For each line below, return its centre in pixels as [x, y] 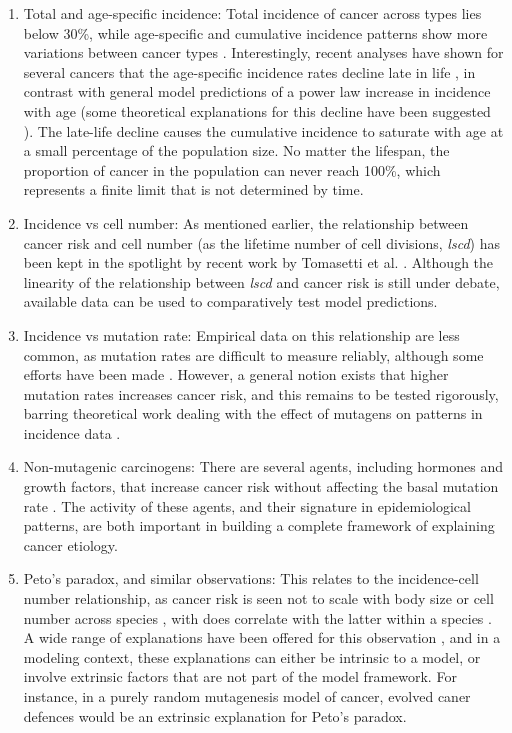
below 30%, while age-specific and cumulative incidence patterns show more [255, 32]
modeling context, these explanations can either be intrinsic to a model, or [252, 656]
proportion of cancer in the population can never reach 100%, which [232, 169]
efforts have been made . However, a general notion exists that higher [236, 374]
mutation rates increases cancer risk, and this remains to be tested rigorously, [261, 393]
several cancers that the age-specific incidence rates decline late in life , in [249, 71]
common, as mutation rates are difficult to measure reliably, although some [253, 354]
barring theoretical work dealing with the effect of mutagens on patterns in [253, 413]
